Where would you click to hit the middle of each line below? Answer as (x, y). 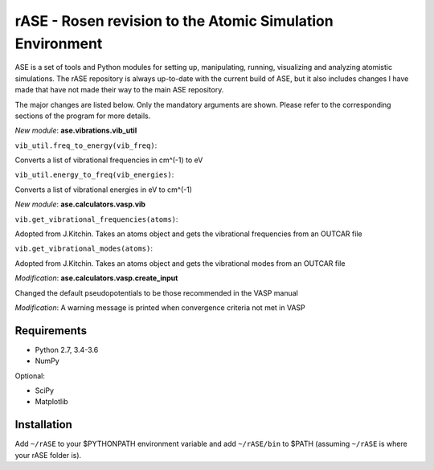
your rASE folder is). (48, 455)
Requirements (51, 331)
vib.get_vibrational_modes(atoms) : (84, 248)
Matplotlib (51, 402)
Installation (43, 425)
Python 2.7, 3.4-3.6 (67, 349)
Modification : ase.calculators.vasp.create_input (96, 278)
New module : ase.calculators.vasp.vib (80, 204)
